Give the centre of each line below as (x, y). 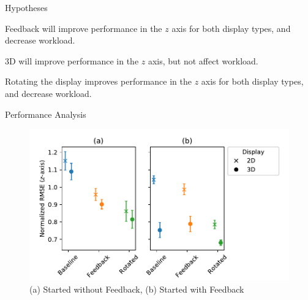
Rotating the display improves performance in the (98, 81)
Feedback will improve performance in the (84, 28)
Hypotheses (26, 7)
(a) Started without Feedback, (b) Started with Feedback (137, 289)
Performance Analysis (46, 114)
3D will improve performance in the (72, 60)
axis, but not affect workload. (203, 60)
